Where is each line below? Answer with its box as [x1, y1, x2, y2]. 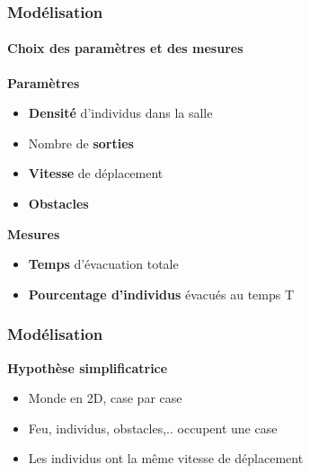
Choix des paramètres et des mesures [7, 39, 244, 58]
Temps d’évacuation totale [28, 254, 179, 273]
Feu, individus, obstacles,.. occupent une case [28, 418, 278, 437]
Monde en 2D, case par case [28, 388, 182, 407]
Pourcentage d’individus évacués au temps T [28, 284, 295, 303]
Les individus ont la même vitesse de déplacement [28, 449, 304, 468]
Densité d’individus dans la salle [28, 103, 213, 122]
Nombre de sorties [28, 133, 134, 152]
